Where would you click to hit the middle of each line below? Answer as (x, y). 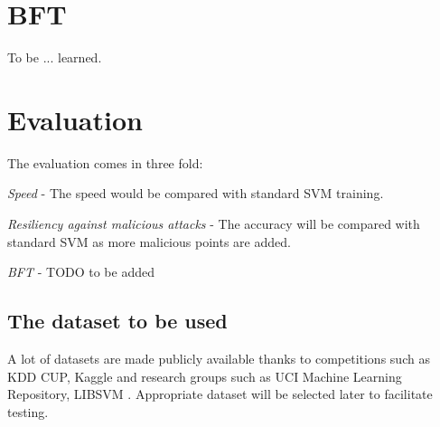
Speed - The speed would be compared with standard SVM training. (196, 193)
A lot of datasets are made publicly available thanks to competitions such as (219, 359)
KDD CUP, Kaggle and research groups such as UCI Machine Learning (205, 376)
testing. (28, 411)
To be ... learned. (55, 57)
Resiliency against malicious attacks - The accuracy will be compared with (214, 224)
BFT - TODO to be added (81, 272)
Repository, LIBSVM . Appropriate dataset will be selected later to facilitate (220, 394)
